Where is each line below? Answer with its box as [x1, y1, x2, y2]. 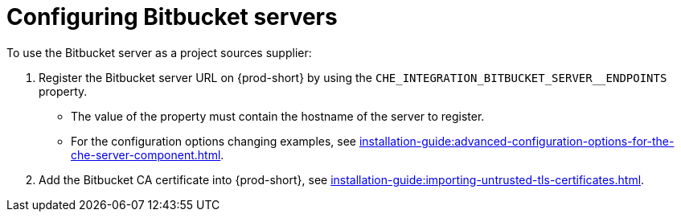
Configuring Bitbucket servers [6, 3, 338, 31]
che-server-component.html [71, 147, 221, 162]
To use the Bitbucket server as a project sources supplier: [6, 45, 312, 60]
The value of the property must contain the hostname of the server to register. [71, 109, 485, 123]
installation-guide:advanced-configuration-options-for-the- [359, 134, 675, 148]
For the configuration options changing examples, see [71, 134, 357, 148]
